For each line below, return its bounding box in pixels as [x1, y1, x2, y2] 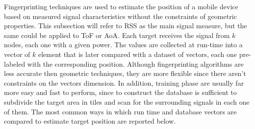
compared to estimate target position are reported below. [4, 116, 176, 126]
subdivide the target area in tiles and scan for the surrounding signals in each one [4, 96, 250, 107]
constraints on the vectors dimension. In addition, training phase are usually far [4, 77, 244, 88]
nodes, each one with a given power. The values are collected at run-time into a [4, 39, 243, 50]
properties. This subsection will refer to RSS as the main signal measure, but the [4, 20, 247, 31]
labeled [4, 58, 25, 69]
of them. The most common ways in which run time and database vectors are [4, 106, 237, 116]
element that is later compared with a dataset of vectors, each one [38, 49, 237, 59]
